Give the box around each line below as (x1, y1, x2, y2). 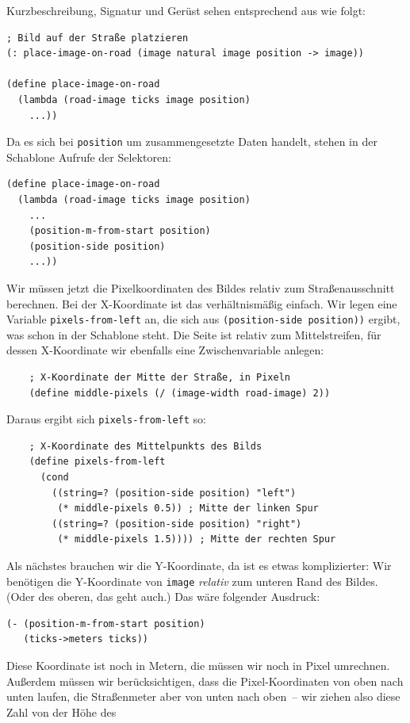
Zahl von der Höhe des (6, 703, 117, 720)
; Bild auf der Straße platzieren (6, 32, 189, 44)
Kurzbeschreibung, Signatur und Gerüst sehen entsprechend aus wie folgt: (6, 2, 366, 18)
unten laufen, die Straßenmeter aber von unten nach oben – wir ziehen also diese (6, 688, 400, 705)
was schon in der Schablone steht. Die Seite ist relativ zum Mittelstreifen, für (6, 326, 381, 342)
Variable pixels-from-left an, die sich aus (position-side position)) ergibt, (6, 311, 400, 327)
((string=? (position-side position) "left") (52, 487, 297, 499)
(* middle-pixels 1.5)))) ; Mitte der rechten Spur (57, 534, 336, 545)
